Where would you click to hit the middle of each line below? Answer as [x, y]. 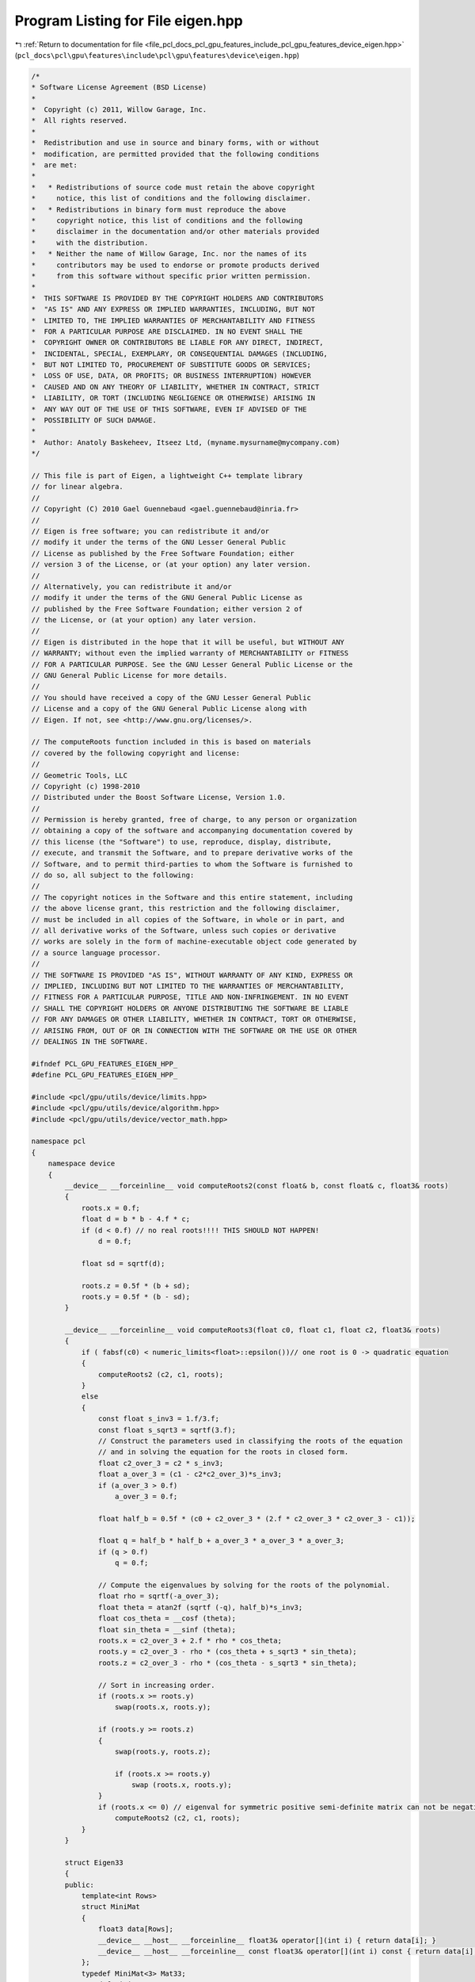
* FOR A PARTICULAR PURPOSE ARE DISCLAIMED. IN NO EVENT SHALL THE [167, 331]
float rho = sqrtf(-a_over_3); [158, 1596]
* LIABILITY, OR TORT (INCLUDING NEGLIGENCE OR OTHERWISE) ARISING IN [173, 398]
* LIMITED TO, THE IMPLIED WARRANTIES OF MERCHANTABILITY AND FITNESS [173, 320]
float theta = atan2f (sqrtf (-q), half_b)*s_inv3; [200, 1607]
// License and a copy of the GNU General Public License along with [169, 709]
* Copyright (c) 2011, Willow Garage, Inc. [119, 110]
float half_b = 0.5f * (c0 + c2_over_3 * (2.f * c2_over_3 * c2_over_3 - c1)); [256, 1519]
